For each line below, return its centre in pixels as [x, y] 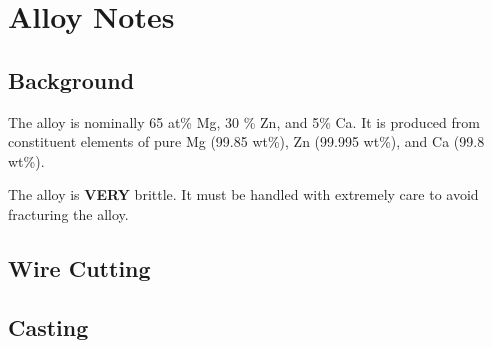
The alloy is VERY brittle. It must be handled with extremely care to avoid [243, 194]
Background [71, 79]
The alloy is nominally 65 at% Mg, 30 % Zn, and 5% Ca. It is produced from [244, 121]
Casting [48, 326]
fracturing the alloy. [68, 213]
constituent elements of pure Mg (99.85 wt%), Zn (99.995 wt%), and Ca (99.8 [246, 141]
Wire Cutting [79, 267]
